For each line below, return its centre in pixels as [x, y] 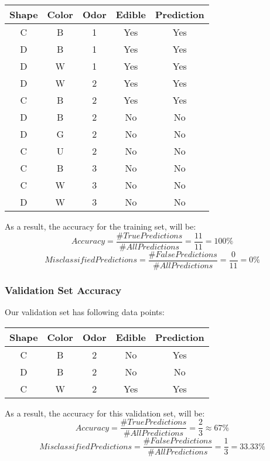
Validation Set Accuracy [63, 290]
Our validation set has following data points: [85, 311]
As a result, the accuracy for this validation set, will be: [105, 413]
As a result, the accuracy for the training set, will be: [100, 226]
